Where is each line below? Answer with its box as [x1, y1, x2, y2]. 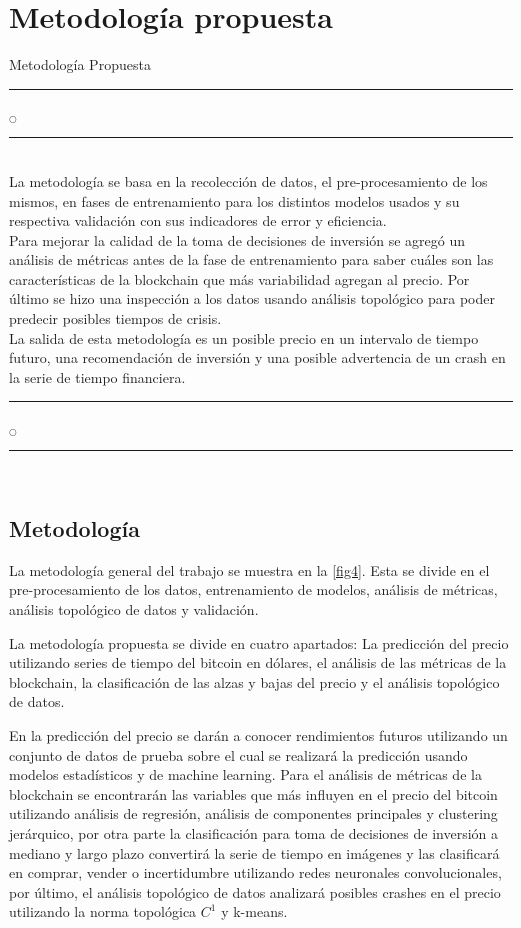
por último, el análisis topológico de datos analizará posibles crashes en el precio [9, 881, 501, 902]
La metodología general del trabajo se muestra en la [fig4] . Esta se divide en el [9, 559, 490, 580]
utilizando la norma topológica [9, 901, 197, 922]
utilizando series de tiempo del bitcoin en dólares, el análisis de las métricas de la [9, 652, 507, 673]
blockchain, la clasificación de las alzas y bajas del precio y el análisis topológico [9, 671, 500, 692]
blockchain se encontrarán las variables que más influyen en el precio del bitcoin [9, 783, 498, 804]
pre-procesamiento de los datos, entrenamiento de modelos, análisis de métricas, [9, 579, 498, 600]
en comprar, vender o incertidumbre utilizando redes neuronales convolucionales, [9, 862, 502, 883]
